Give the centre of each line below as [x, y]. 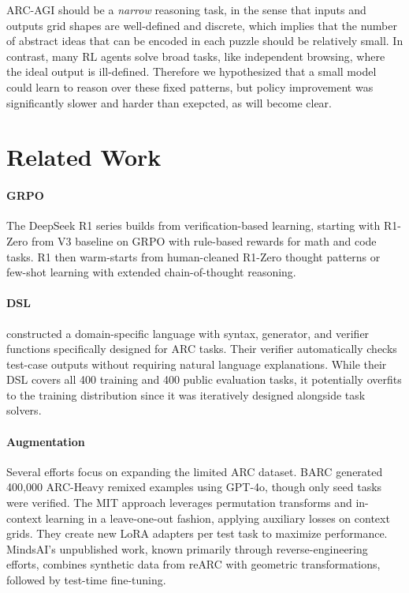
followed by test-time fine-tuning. [86, 580]
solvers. [24, 410]
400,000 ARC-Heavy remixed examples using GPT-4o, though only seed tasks [194, 487]
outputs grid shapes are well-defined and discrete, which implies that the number [202, 25]
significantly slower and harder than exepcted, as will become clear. [169, 102]
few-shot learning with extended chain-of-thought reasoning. [151, 272]
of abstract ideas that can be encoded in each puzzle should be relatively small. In [205, 41]
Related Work [84, 157]
